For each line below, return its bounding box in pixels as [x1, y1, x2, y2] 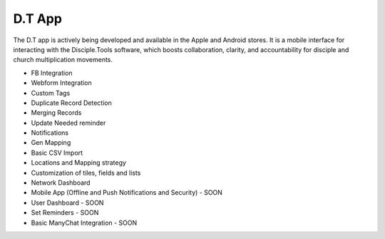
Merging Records [31, 108, 82, 117]
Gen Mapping [31, 138, 71, 147]
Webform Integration [31, 78, 92, 87]
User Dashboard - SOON [31, 198, 104, 207]
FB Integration [31, 68, 73, 77]
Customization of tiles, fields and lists [31, 168, 141, 177]
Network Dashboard [31, 178, 91, 187]
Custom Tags [31, 88, 71, 97]
